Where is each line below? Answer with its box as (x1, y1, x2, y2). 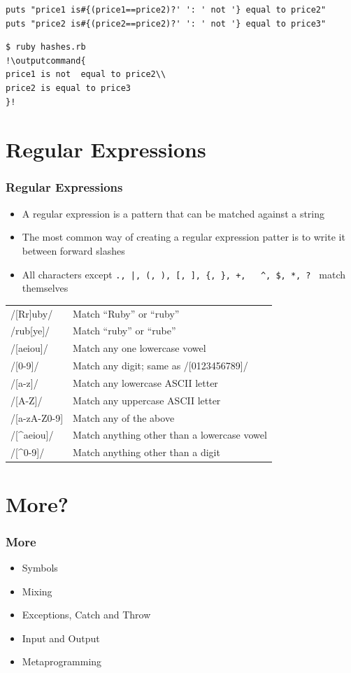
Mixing (22, 583, 52, 598)
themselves (22, 281, 69, 295)
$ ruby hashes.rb (6, 42, 86, 52)
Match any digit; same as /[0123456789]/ (73, 358, 248, 373)
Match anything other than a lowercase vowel (73, 427, 267, 442)
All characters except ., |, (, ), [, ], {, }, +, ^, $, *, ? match (22, 267, 346, 281)
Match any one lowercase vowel (73, 341, 206, 355)
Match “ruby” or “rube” (73, 323, 176, 338)
